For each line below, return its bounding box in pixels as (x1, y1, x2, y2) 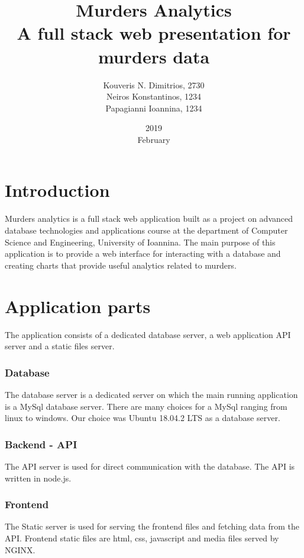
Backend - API (5, 436, 77, 451)
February (137, 133, 170, 145)
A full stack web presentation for (17, 21, 291, 45)
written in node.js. (5, 471, 72, 484)
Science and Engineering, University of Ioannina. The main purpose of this (5, 235, 276, 248)
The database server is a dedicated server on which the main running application (5, 388, 298, 400)
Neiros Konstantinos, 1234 (106, 90, 202, 103)
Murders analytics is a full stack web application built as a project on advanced (5, 212, 293, 225)
